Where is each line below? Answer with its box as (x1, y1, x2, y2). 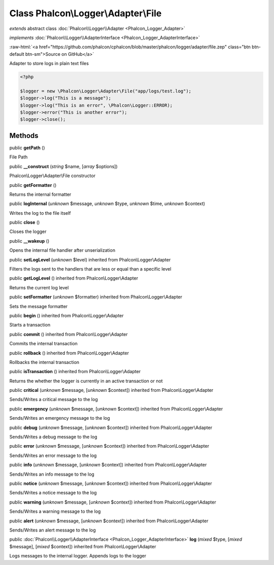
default (9, 51, 25, 57)
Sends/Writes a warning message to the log (9, 508, 101, 515)
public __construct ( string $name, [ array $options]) (9, 163, 118, 170)
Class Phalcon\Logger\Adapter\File (9, 8, 162, 19)
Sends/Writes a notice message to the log (9, 490, 97, 496)
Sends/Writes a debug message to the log (9, 434, 97, 440)
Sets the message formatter (9, 303, 68, 309)
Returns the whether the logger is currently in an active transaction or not (9, 378, 163, 384)
